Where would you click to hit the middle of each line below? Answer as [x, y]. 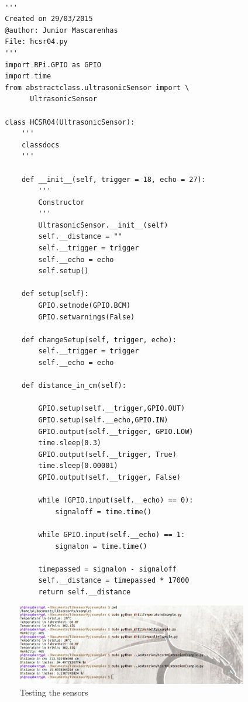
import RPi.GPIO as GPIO [53, 65]
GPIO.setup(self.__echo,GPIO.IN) [103, 420]
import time [28, 76]
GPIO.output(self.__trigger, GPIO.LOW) [116, 431]
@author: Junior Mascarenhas [61, 30]
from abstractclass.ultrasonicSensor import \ [97, 87]
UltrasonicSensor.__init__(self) [103, 225]
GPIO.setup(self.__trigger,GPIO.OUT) [112, 409]
